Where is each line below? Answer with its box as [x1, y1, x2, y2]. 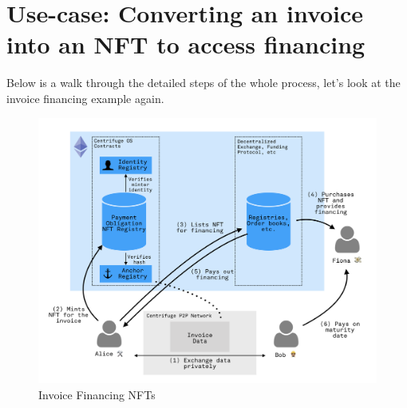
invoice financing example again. [6, 89, 164, 106]
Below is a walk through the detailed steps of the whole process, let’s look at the [6, 74, 401, 91]
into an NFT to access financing [6, 28, 366, 61]
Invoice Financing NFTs [38, 386, 156, 402]
